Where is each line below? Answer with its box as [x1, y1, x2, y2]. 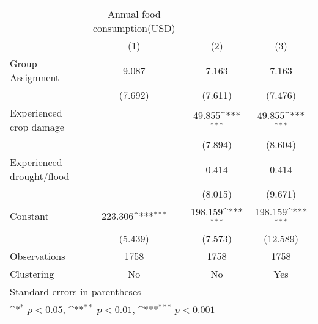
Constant [10, 209, 49, 223]
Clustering [10, 266, 54, 281]
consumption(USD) [93, 21, 176, 35]
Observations [10, 248, 65, 263]
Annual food [107, 7, 161, 21]
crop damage [10, 120, 64, 134]
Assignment [10, 70, 60, 84]
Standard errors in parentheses [10, 284, 141, 298]
